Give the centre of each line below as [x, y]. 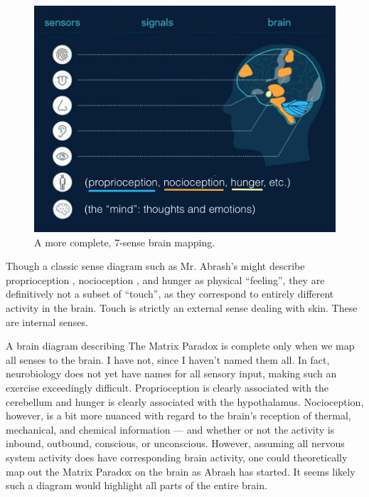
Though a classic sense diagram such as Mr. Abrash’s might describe [155, 266]
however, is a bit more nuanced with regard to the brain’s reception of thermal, [178, 415]
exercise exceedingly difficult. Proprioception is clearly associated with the [167, 387]
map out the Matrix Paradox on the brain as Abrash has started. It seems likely [181, 471]
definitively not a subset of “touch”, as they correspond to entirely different [170, 294]
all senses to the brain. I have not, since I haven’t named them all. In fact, [168, 359]
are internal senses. [47, 321]
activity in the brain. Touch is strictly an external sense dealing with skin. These [182, 307]
